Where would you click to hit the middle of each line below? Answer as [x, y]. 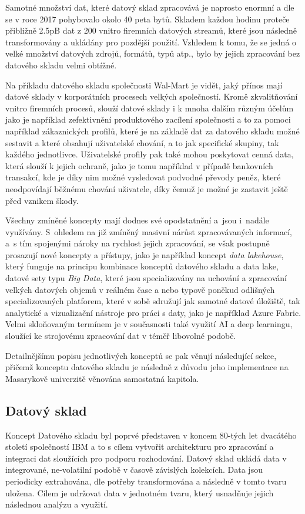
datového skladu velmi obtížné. [61, 65]
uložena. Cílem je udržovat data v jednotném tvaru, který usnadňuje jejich [140, 492]
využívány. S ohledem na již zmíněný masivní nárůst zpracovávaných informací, [149, 231]
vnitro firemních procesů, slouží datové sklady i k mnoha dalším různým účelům [150, 108]
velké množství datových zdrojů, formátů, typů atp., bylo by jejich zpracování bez [153, 53]
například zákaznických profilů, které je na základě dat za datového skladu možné [152, 131]
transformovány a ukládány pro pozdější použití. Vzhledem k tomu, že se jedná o [151, 42]
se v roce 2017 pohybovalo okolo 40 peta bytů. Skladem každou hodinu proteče [148, 19]
